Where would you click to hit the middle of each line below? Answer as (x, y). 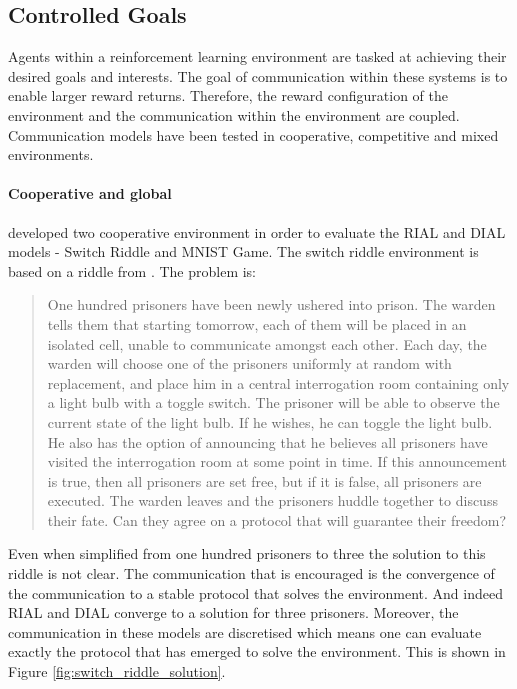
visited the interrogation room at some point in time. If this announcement (277, 461)
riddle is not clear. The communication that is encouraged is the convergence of (251, 573)
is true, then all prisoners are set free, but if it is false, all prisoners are (264, 480)
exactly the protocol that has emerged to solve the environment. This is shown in (257, 651)
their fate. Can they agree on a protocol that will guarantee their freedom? (277, 519)
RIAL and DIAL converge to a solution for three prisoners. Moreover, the (233, 612)
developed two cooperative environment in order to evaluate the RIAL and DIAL (257, 231)
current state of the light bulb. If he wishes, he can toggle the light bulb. (270, 421)
